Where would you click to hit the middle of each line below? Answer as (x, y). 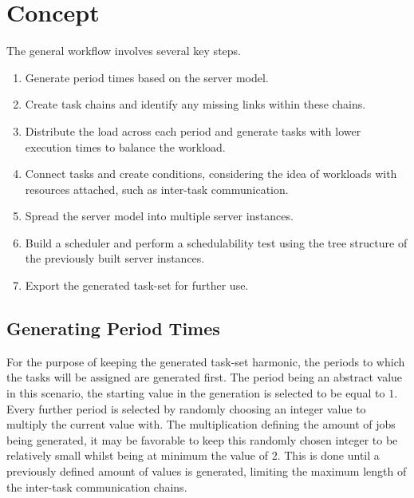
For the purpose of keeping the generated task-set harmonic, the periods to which (206, 361)
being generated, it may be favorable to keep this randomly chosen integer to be (202, 439)
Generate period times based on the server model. (147, 77)
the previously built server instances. (115, 258)
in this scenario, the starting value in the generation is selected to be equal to (196, 393)
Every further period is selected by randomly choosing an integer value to (186, 408)
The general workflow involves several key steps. (124, 51)
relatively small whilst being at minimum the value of (138, 455)
